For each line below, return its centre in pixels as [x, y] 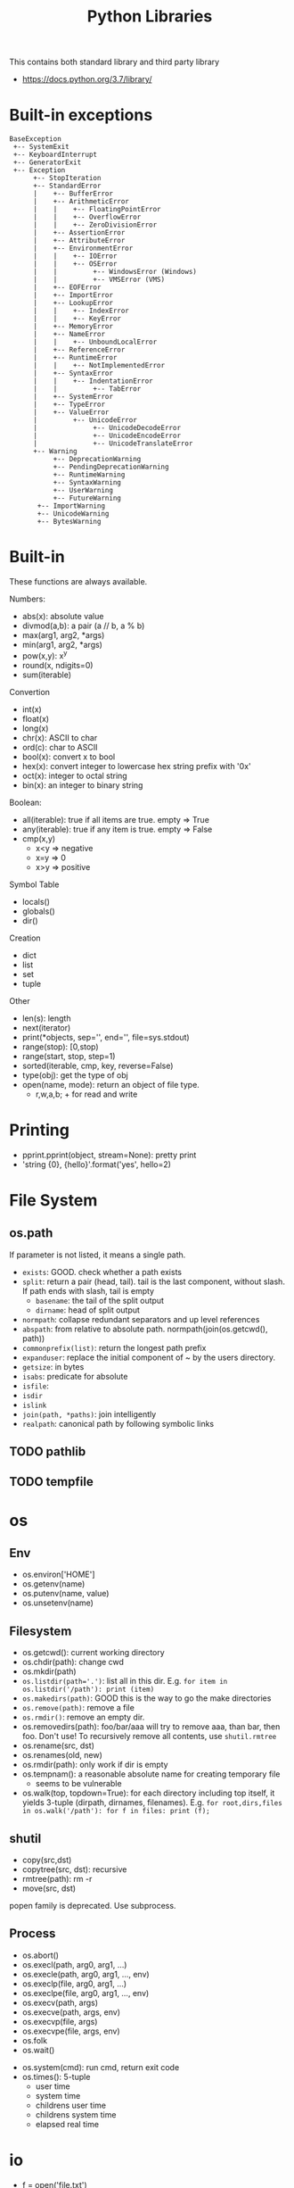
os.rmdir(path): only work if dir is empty [95, 1765]
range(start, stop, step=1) [69, 1056]
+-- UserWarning [83, 491]
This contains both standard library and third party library [114, 62]
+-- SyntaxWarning [87, 483]
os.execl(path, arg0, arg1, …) [74, 1964]
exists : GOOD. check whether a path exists [102, 1272]
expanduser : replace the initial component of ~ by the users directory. [149, 1357]
